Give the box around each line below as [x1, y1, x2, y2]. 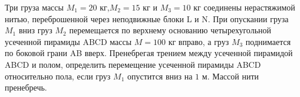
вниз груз [18, 24, 52, 36]
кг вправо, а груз [168, 35, 229, 47]
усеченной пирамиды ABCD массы [5, 35, 132, 47]
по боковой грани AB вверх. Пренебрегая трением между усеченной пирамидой [5, 47, 293, 59]
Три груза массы [5, 1, 64, 13]
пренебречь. [5, 81, 47, 93]
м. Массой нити [202, 70, 259, 82]
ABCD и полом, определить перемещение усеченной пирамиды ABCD [5, 58, 261, 70]
